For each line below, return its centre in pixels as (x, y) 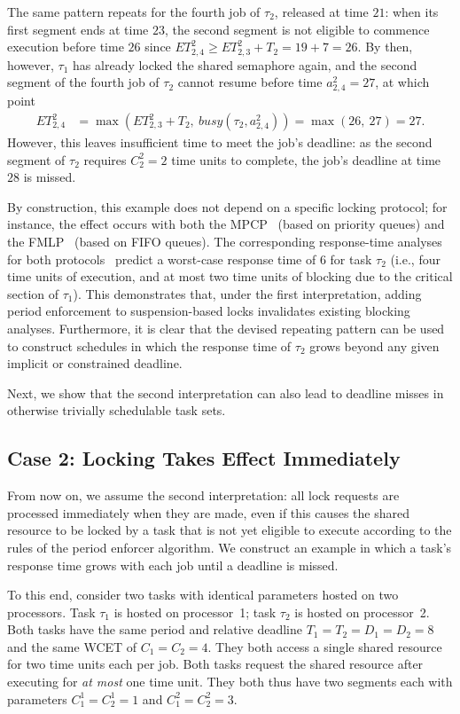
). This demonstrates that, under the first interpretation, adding (247, 293)
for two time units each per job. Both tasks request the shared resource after (215, 664)
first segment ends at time (78, 29)
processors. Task (51, 612)
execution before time (66, 47)
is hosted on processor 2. (362, 612)
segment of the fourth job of (83, 82)
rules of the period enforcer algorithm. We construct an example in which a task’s (230, 547)
